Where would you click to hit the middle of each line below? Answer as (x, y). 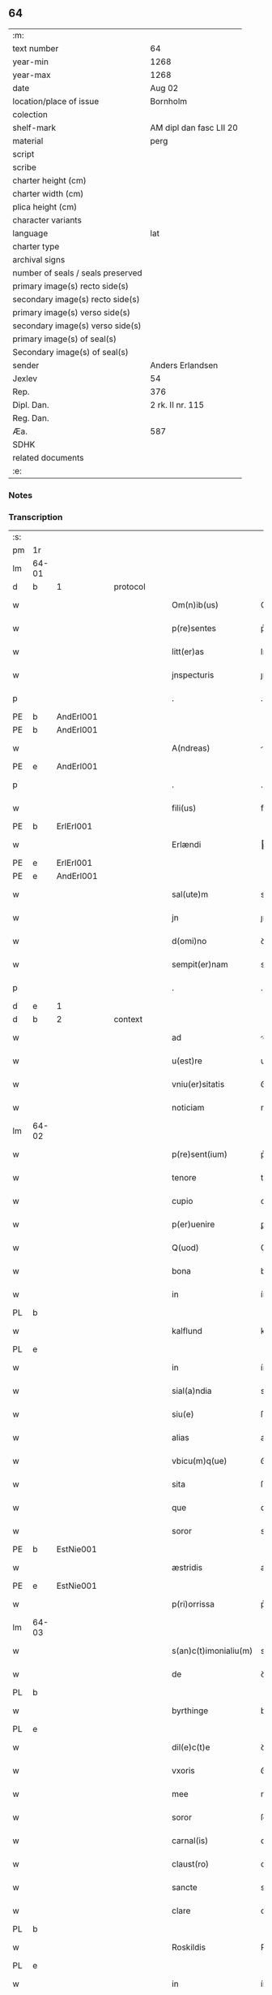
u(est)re (187, 1061)
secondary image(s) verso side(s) (77, 326)
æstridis (187, 1568)
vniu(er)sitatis (198, 1084)
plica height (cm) (45, 206)
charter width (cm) (48, 193)
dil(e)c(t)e (191, 1747)
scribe (24, 167)
